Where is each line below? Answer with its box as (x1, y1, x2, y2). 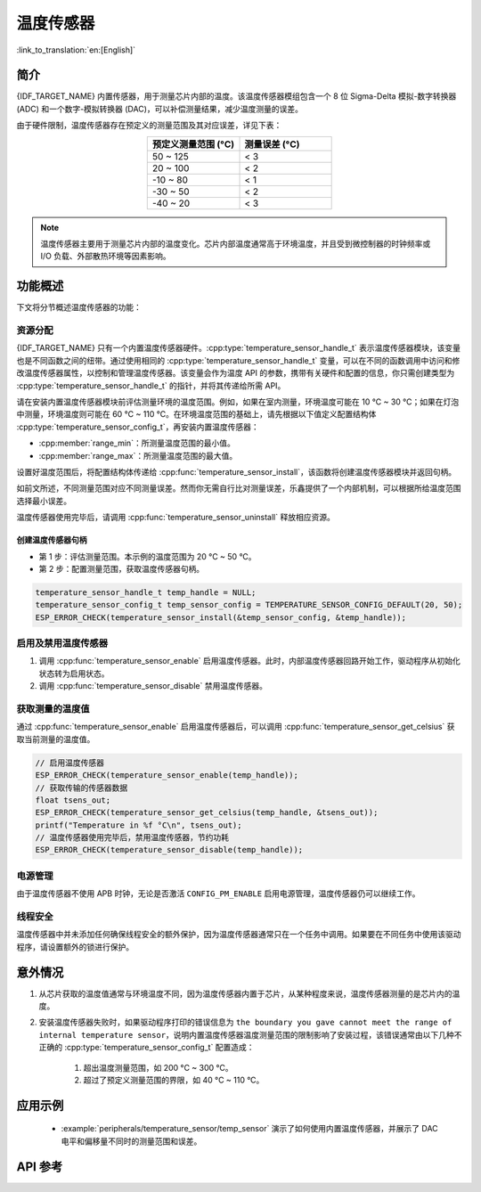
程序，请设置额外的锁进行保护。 (16, 941, 134, 952)
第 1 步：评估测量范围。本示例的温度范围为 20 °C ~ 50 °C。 (38, 551, 257, 561)
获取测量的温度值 (16, 702, 90, 714)
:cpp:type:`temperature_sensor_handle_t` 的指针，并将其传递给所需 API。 (16, 380, 286, 391)
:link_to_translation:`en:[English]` (16, 45, 136, 55)
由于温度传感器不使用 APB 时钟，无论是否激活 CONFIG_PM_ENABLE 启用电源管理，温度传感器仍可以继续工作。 (16, 888, 420, 899)
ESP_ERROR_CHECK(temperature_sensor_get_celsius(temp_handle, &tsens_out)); (35, 807, 379, 818)
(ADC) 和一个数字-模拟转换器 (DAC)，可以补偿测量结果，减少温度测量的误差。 (16, 103, 303, 114)
